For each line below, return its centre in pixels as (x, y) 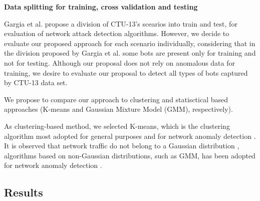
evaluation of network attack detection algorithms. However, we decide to (117, 33)
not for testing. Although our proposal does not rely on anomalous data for (120, 62)
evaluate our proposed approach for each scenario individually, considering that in (130, 43)
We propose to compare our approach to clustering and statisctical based (116, 99)
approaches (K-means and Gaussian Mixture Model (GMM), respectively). (118, 109)
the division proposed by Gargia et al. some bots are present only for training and (130, 53)
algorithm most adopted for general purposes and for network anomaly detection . (130, 136)
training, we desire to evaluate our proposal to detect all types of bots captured (126, 72)
